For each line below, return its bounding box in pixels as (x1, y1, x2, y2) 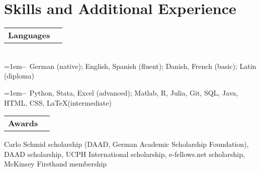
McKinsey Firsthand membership (4, 158, 107, 169)
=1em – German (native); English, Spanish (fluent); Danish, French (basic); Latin (4, 60, 256, 71)
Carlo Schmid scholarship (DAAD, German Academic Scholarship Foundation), (4, 139, 249, 149)
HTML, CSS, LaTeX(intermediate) (4, 97, 112, 108)
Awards (8, 117, 38, 129)
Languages (8, 29, 50, 41)
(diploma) (4, 70, 34, 81)
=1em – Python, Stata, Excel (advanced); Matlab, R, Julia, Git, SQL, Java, (4, 87, 238, 98)
